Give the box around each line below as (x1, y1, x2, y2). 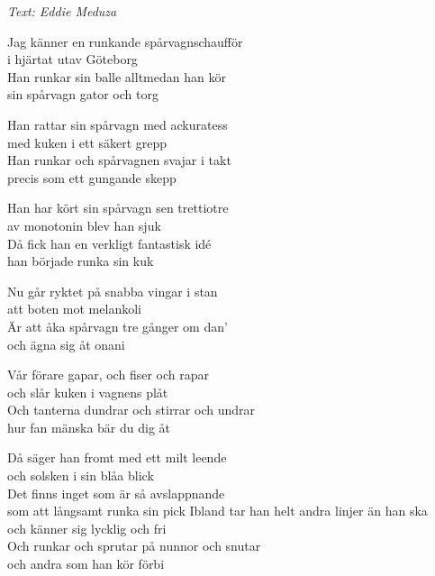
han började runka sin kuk (7, 251, 154, 270)
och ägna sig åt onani (7, 334, 125, 353)
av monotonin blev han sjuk (7, 215, 161, 234)
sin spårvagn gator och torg (7, 85, 159, 104)
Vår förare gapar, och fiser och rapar (7, 365, 209, 384)
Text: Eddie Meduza (7, 2, 117, 20)
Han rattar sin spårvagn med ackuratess (7, 114, 228, 133)
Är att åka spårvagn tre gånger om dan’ (7, 316, 228, 335)
